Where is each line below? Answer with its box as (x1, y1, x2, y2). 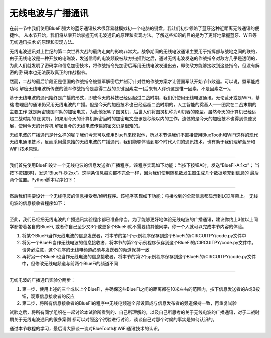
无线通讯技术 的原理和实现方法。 (9, 39, 77, 45)
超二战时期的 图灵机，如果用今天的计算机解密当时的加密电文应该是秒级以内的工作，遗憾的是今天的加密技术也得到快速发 (9, 116, 257, 122)
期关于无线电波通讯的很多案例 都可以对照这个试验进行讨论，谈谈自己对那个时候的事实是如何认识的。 (9, 316, 217, 322)
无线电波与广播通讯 (9, 8, 89, 19)
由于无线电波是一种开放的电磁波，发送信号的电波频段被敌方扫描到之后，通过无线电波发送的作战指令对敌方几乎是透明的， (9, 55, 260, 61)
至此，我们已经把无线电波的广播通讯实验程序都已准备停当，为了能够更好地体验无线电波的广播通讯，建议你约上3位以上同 (9, 216, 258, 223)
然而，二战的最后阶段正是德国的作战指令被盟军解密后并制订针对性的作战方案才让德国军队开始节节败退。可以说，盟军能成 (9, 78, 260, 85)
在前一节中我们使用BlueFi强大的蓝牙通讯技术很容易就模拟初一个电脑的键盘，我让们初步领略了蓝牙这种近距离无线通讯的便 (9, 25, 259, 31)
